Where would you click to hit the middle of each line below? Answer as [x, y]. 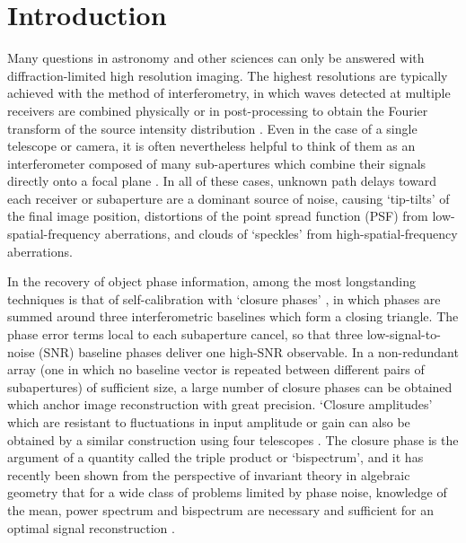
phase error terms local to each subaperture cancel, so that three [185, 334]
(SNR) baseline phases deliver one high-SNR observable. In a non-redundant [249, 351]
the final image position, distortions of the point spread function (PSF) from [218, 216]
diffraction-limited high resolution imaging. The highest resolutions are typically [228, 75]
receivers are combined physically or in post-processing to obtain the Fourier [218, 110]
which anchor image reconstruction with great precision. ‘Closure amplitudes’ [220, 404]
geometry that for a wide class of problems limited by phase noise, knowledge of [227, 492]
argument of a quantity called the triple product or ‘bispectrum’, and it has [215, 457]
